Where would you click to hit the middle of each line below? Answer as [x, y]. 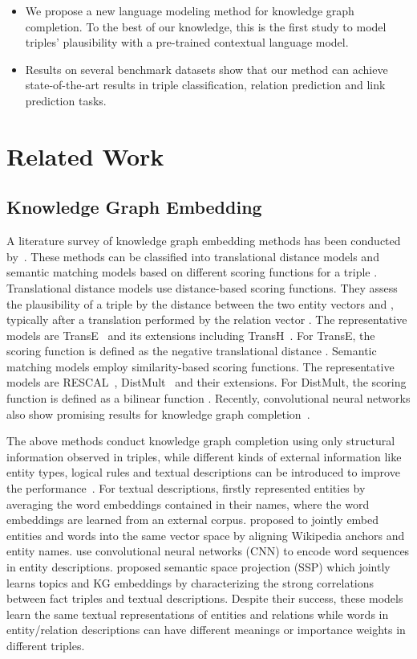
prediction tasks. [66, 100]
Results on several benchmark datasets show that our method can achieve [206, 69]
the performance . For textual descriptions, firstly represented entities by [186, 488]
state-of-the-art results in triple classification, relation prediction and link [205, 85]
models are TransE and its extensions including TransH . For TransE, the [191, 335]
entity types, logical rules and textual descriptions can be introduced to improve [203, 472]
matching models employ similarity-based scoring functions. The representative [200, 366]
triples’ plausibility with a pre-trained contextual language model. [187, 42]
